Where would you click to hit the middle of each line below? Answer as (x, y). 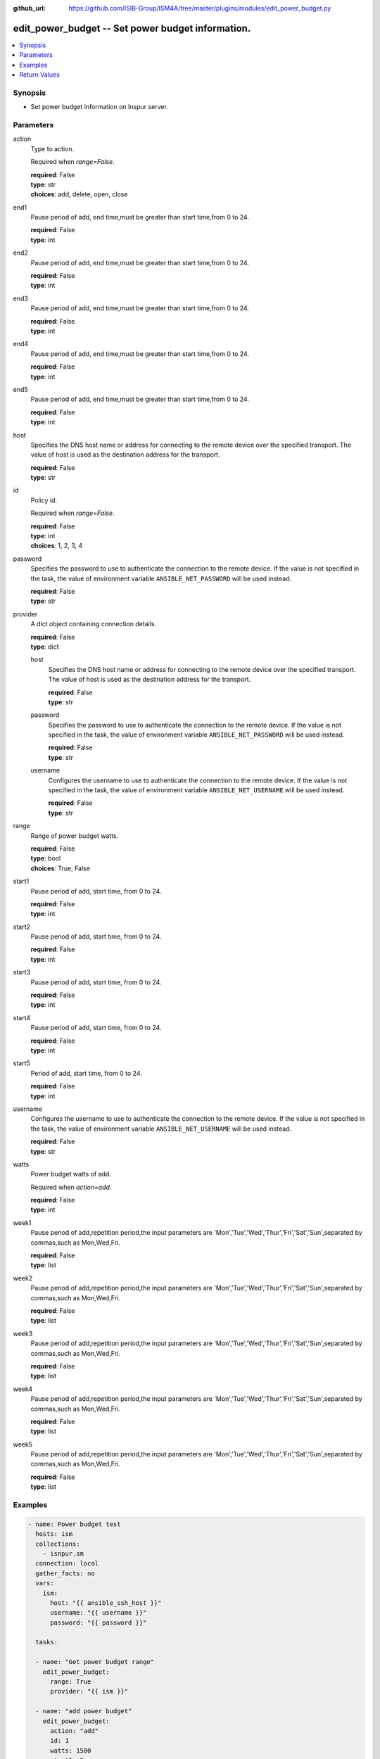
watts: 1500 (71, 1751)
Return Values (39, 75)
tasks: (47, 1642)
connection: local (67, 1563)
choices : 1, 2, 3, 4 (57, 546)
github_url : (29, 8)
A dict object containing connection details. (94, 624)
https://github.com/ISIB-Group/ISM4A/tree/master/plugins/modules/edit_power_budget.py (200, 8)
